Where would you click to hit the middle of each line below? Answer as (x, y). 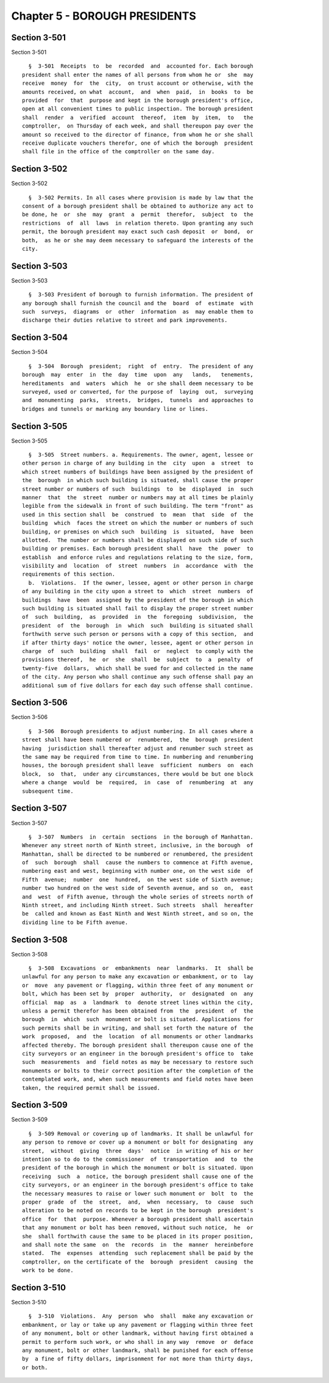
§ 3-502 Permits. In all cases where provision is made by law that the (141, 197)
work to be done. (48, 1270)
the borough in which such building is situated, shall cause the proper (138, 480)
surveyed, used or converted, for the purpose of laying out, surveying (138, 392)
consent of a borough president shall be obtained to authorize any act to (138, 206)
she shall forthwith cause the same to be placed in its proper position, (138, 1236)
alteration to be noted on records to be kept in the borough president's (138, 1211)
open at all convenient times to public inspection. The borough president (138, 109)
